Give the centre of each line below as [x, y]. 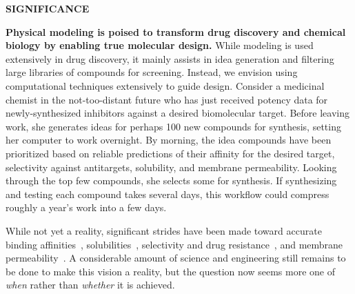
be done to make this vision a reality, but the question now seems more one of [170, 271]
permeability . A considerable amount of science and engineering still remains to [176, 258]
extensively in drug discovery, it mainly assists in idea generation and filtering [170, 58]
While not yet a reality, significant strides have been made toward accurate [164, 230]
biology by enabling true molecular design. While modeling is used [160, 45]
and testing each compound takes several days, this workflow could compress [168, 194]
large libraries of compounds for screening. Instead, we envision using [152, 72]
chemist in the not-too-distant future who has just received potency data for [167, 99]
